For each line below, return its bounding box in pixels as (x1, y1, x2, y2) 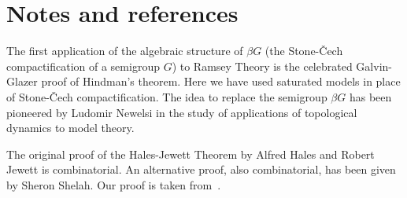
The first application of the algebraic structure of (6, 42, 243, 59)
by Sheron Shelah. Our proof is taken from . (6, 176, 221, 192)
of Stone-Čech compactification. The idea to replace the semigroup (6, 88, 327, 104)
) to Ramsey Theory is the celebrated (172, 57, 353, 74)
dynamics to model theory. (6, 119, 135, 136)
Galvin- (356, 57, 392, 74)
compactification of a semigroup (6, 57, 160, 74)
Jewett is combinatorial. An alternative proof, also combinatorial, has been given (6, 161, 396, 178)
